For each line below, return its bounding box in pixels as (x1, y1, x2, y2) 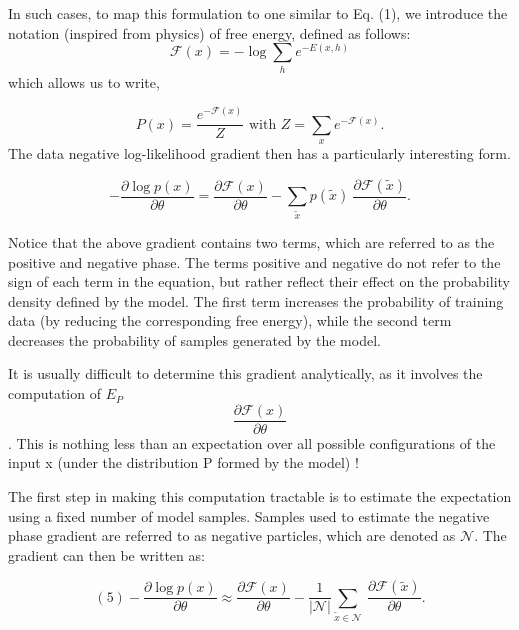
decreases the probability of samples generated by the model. (8, 329, 381, 350)
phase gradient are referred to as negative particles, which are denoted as (8, 525, 456, 546)
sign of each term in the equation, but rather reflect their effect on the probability (8, 271, 510, 292)
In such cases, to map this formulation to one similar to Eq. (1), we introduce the (8, 3, 508, 23)
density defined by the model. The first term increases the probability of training (8, 290, 504, 311)
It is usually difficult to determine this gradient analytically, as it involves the (8, 363, 483, 384)
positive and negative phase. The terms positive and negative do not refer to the (8, 251, 501, 272)
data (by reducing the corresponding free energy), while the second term (8, 310, 452, 331)
